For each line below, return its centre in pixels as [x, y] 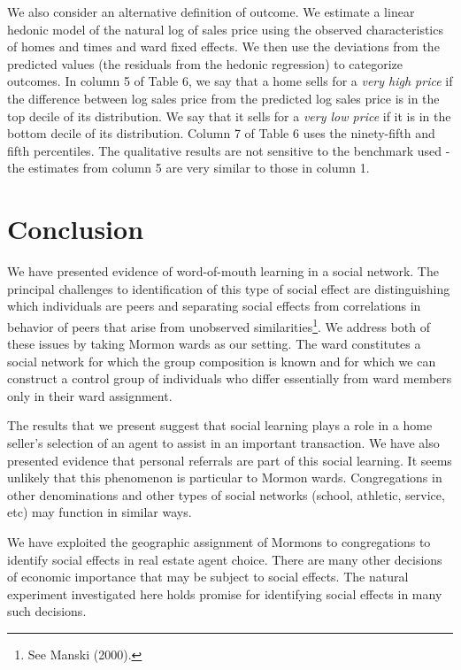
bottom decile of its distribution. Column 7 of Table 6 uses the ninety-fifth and [221, 133]
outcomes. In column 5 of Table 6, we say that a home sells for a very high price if [230, 81]
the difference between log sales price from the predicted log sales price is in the [223, 98]
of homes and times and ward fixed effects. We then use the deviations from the [223, 46]
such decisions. [47, 611]
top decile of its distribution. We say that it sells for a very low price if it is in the [229, 116]
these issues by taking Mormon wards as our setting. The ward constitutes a [214, 344]
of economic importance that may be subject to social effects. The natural [208, 577]
